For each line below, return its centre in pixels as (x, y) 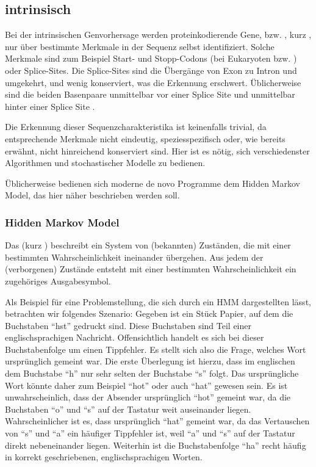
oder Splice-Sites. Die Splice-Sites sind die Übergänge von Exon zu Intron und (151, 70)
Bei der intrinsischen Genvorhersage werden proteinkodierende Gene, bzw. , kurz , (158, 34)
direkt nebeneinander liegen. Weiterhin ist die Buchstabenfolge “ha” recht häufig (156, 445)
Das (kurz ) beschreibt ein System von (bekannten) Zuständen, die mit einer (148, 245)
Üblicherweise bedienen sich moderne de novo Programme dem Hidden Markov (153, 183)
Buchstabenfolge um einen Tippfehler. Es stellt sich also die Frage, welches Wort (156, 349)
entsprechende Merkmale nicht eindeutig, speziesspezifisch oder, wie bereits (145, 138)
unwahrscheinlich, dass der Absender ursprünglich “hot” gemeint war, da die (148, 397)
